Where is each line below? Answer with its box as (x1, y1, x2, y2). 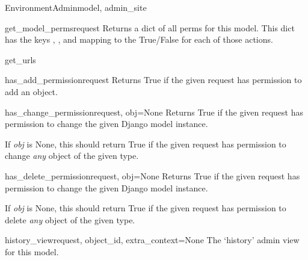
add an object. (5, 85, 58, 97)
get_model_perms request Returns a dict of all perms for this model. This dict (5, 21, 295, 34)
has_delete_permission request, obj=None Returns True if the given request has (5, 169, 300, 182)
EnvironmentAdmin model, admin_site (5, 1, 147, 13)
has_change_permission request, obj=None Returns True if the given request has (5, 105, 304, 118)
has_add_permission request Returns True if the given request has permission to (5, 73, 302, 86)
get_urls (5, 53, 36, 66)
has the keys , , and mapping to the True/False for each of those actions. (5, 33, 273, 46)
